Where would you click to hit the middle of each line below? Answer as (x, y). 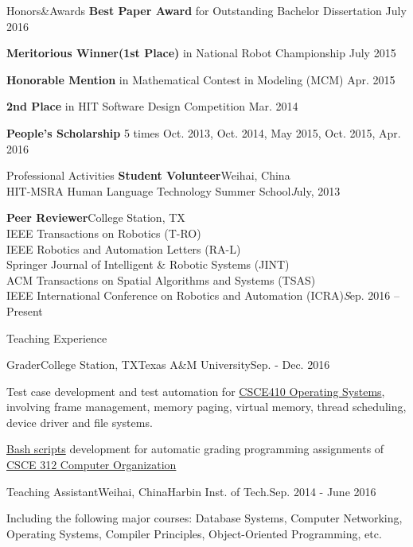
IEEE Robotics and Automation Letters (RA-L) (124, 248)
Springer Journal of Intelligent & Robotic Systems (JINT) (148, 264)
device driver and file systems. (80, 422)
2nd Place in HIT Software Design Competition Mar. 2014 (152, 106)
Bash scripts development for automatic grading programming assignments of (195, 449)
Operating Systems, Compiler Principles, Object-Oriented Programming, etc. (194, 533)
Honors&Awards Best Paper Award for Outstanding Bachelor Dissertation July (206, 10)
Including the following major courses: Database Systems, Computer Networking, (205, 518)
